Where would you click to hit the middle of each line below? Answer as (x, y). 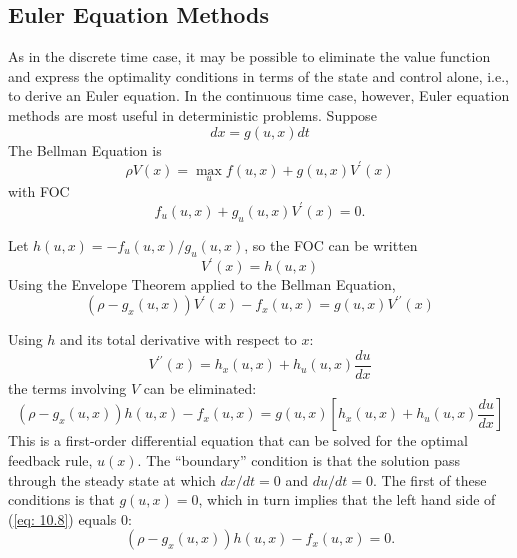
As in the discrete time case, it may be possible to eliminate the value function (249, 56)
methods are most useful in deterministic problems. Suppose (192, 114)
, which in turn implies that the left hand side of (347, 499)
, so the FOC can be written (331, 244)
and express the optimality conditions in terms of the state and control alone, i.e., (259, 75)
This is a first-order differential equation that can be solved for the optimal (238, 440)
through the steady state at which (112, 479)
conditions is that (61, 499)
